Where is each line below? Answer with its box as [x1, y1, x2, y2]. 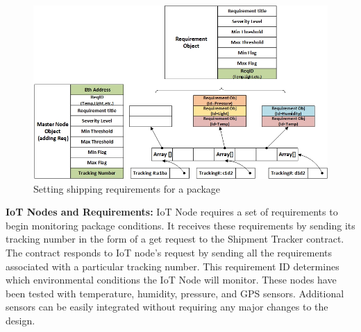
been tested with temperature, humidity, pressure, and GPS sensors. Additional [6, 286, 344, 300]
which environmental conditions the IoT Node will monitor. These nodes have [6, 272, 337, 287]
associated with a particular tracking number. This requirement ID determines [6, 259, 339, 273]
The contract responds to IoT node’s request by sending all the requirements [6, 245, 333, 259]
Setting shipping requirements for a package [33, 181, 221, 195]
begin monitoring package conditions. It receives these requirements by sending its [6, 218, 355, 232]
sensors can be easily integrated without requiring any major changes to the [6, 299, 328, 314]
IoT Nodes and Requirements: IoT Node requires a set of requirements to [6, 204, 338, 219]
